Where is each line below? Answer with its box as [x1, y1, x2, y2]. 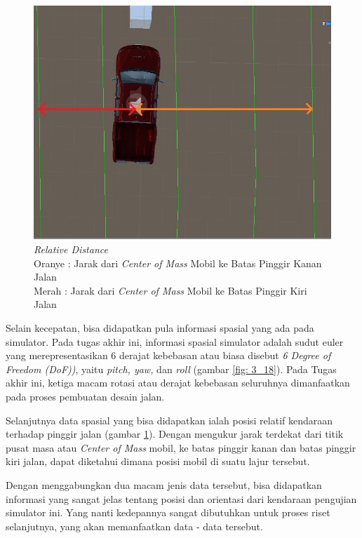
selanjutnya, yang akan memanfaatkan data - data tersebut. [6, 518, 263, 533]
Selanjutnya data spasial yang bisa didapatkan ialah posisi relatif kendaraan [6, 412, 333, 427]
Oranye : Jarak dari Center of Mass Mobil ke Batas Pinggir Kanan [34, 255, 322, 270]
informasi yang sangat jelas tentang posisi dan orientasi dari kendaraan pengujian [6, 491, 357, 506]
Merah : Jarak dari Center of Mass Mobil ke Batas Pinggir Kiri [34, 283, 307, 297]
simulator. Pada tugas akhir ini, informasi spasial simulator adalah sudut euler [6, 334, 344, 349]
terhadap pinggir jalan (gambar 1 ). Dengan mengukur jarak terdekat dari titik [6, 426, 344, 441]
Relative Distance [34, 242, 108, 257]
